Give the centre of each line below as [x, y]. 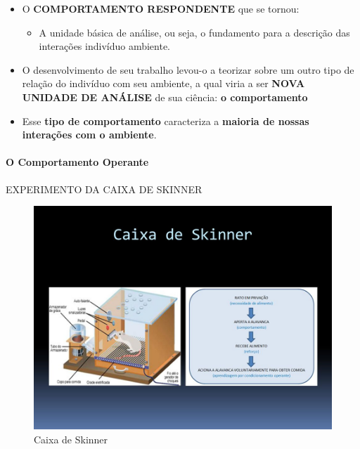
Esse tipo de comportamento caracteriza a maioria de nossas [166, 121]
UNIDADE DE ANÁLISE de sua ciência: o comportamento [165, 97]
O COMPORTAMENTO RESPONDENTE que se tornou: [161, 8]
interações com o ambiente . [89, 135]
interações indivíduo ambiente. [105, 46]
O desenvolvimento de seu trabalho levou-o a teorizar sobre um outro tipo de [188, 69]
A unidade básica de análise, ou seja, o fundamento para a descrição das [194, 32]
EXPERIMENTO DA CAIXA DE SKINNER [104, 189]
